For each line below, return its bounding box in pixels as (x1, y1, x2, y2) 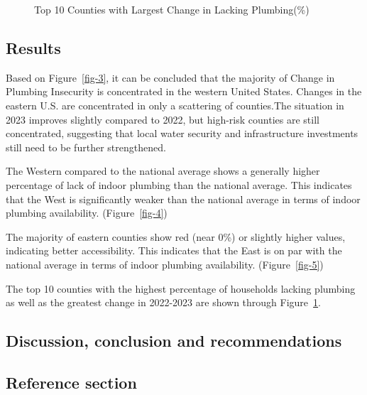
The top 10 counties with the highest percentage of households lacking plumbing (6, 281, 356, 296)
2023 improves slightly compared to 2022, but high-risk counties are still (6, 112, 319, 126)
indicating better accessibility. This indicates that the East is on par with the (6, 243, 342, 258)
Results (6, 36, 61, 58)
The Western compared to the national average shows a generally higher (6, 163, 320, 178)
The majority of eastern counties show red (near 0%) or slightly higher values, (6, 229, 346, 244)
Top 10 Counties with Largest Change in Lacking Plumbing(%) (34, 2, 310, 16)
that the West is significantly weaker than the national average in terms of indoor (6, 191, 361, 206)
